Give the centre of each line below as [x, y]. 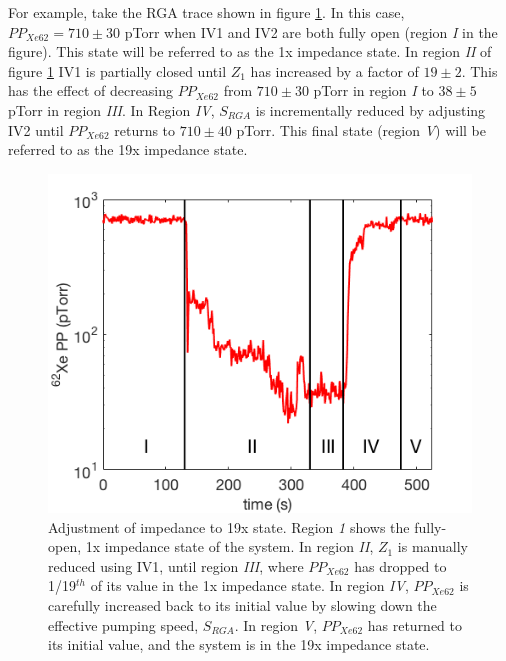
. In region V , [276, 624]
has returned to [415, 624]
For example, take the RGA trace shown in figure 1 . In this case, [206, 12]
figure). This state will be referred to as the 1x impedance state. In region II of [250, 51]
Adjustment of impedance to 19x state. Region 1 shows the [229, 526]
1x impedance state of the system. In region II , [229, 546]
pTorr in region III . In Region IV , [111, 109]
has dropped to [400, 565]
